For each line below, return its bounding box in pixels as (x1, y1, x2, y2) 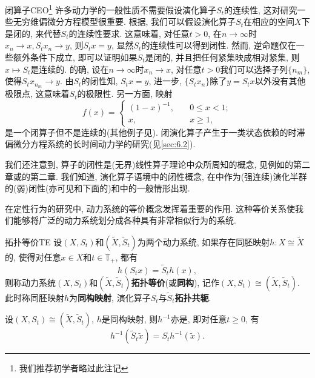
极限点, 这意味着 (5, 87, 70, 100)
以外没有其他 (254, 75, 306, 87)
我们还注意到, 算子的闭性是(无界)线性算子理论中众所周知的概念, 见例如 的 (5, 157, 293, 170)
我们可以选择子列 (220, 62, 288, 75)
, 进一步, (148, 75, 182, 87)
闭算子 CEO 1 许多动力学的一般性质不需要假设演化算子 (5, 2, 217, 16)
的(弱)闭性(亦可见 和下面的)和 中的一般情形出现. (5, 182, 190, 194)
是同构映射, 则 (101, 313, 158, 325)
